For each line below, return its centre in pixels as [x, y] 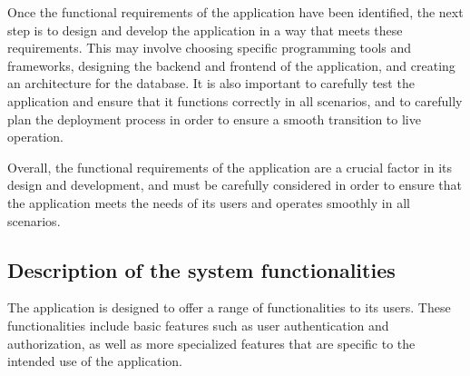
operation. [35, 137]
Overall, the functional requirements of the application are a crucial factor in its [230, 167]
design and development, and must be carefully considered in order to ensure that [235, 185]
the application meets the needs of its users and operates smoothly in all [209, 202]
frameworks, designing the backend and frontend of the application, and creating [231, 65]
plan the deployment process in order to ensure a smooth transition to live [214, 119]
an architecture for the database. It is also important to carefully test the [211, 83]
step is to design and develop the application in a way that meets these [205, 30]
